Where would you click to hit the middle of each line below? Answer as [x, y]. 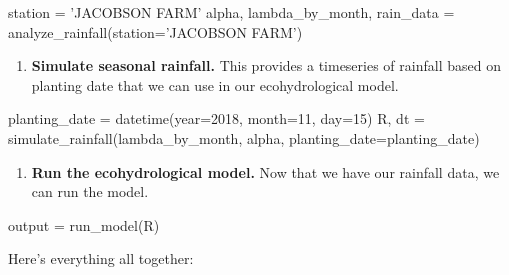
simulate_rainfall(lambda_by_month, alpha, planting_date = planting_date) [244, 137]
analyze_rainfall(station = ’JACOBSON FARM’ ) [155, 31]
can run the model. [90, 191]
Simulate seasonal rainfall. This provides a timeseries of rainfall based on [266, 65]
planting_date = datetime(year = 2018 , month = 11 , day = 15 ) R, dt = [216, 118]
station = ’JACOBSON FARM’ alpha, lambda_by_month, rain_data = [231, 12]
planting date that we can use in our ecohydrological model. [215, 84]
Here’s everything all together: [101, 258]
